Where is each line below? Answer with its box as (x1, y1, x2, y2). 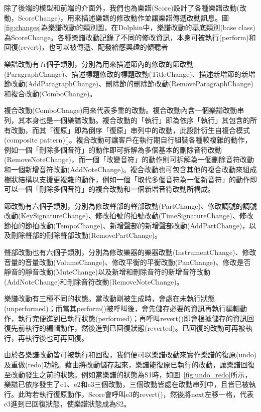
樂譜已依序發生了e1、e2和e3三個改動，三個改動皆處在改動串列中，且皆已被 (4, 379, 249, 389)
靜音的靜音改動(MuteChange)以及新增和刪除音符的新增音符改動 (4, 266, 211, 277)
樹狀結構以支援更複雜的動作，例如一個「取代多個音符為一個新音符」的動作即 (4, 174, 257, 184)
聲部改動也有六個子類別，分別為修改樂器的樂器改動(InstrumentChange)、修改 (4, 247, 256, 257)
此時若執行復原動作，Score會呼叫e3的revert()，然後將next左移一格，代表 (18, 388, 254, 399)
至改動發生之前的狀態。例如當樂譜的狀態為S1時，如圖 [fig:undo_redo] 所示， (4, 369, 252, 379)
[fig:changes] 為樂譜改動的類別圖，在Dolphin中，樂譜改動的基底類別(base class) (4, 22, 255, 33)
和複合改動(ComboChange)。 (4, 88, 97, 98)
